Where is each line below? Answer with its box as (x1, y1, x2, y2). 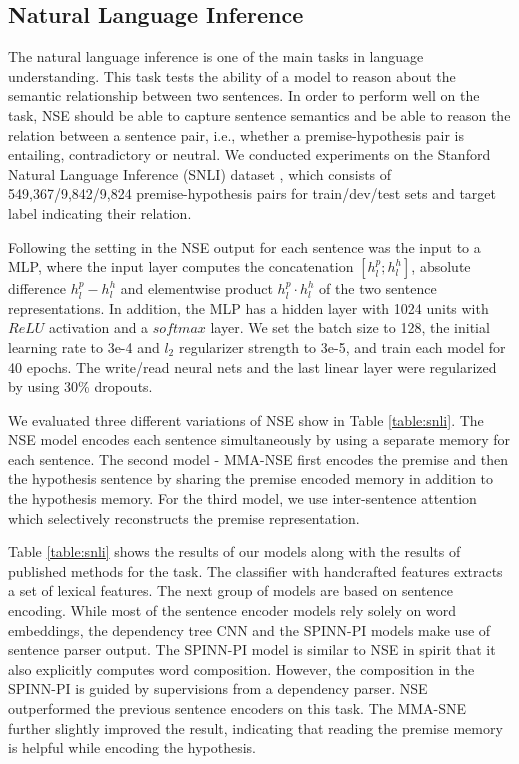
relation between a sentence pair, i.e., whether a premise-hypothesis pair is (8, 124, 464, 145)
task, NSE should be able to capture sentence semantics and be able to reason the (8, 104, 511, 125)
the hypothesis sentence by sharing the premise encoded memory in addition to (8, 468, 494, 489)
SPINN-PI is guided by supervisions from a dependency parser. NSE (8, 678, 428, 699)
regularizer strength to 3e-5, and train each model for (178, 336, 506, 357)
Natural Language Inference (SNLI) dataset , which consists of (8, 163, 392, 184)
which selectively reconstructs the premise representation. (8, 507, 360, 528)
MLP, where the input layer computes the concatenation (8, 256, 354, 277)
